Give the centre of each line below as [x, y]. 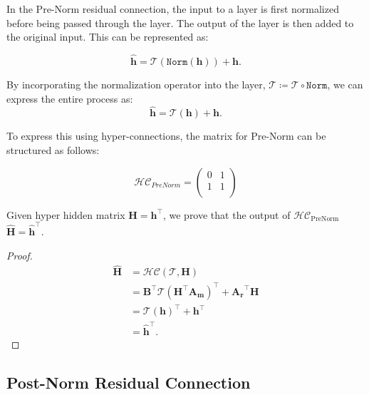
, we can [345, 84]
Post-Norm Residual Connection [129, 383]
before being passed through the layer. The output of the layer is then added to [180, 22]
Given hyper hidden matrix [66, 214]
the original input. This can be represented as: [108, 37]
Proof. [20, 255]
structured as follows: [53, 150]
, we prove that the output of [227, 214]
